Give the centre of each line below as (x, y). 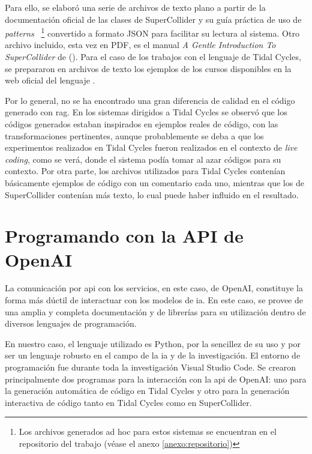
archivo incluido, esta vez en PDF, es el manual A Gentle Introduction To (140, 45)
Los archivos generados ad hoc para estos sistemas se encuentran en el (148, 431)
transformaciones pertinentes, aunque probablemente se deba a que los (134, 135)
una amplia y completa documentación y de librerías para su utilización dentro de (155, 311)
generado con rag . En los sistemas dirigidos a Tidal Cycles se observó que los (146, 112)
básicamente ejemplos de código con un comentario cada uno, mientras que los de (154, 182)
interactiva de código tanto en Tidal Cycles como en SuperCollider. (128, 402)
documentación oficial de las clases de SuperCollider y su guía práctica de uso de (153, 19)
